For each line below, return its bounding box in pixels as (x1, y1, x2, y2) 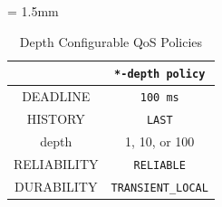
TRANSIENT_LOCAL (111, 181, 208, 194)
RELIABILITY (14, 154, 99, 173)
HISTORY (26, 109, 85, 128)
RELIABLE (133, 158, 186, 172)
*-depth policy (114, 68, 206, 81)
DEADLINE (22, 87, 91, 106)
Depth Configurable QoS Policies (19, 32, 203, 51)
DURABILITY (14, 176, 98, 195)
